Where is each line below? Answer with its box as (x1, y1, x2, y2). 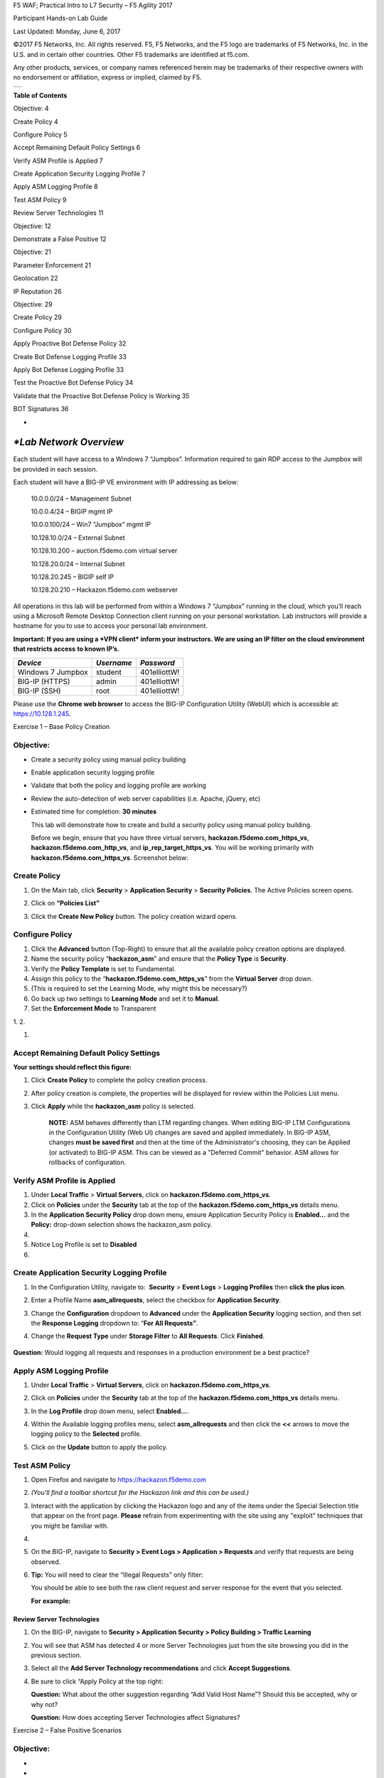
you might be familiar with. (31, 1521, 109, 1530)
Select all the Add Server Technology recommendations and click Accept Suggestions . (31, 1664, 292, 1673)
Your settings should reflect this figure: (13, 1063, 132, 1072)
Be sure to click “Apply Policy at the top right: (31, 1677, 164, 1686)
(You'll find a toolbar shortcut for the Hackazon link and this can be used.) (31, 1489, 249, 1497)
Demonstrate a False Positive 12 (13, 235, 107, 243)
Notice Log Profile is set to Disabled (31, 1240, 137, 1249)
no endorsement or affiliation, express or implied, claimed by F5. (13, 73, 202, 82)
